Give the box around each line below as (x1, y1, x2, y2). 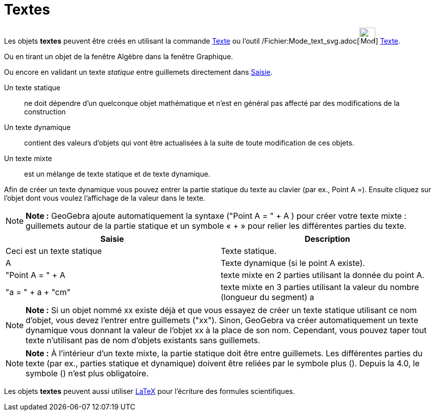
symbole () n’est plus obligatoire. (26, 368, 149, 378)
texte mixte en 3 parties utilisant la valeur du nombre (221, 282, 419, 292)
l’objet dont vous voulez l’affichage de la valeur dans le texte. (4, 193, 205, 202)
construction (24, 107, 66, 116)
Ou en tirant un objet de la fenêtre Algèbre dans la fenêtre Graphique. (4, 52, 233, 61)
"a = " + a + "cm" (6, 287, 71, 297)
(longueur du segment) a (221, 292, 315, 302)
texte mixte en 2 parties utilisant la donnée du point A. (221, 269, 424, 280)
